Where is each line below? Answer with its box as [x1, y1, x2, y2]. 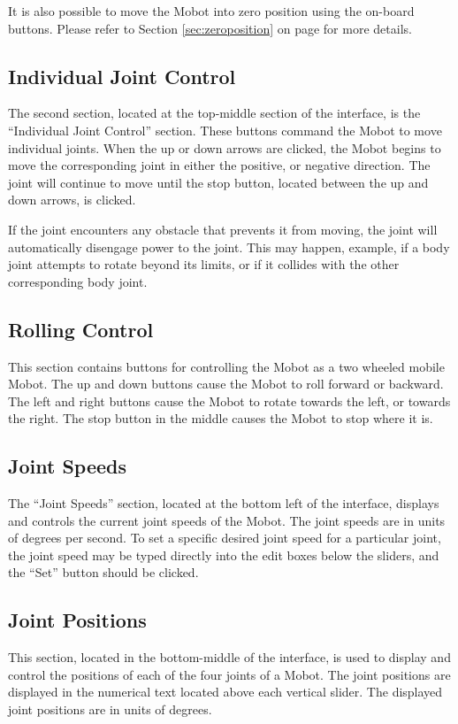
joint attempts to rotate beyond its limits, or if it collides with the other [8, 255, 400, 273]
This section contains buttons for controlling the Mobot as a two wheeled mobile [8, 357, 445, 375]
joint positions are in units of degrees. [8, 700, 212, 719]
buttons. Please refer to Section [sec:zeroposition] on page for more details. [8, 19, 412, 37]
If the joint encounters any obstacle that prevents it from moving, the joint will [8, 220, 438, 238]
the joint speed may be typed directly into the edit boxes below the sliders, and [8, 545, 439, 564]
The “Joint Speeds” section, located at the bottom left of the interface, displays [8, 494, 439, 512]
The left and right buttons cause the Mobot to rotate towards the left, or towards [8, 391, 451, 410]
